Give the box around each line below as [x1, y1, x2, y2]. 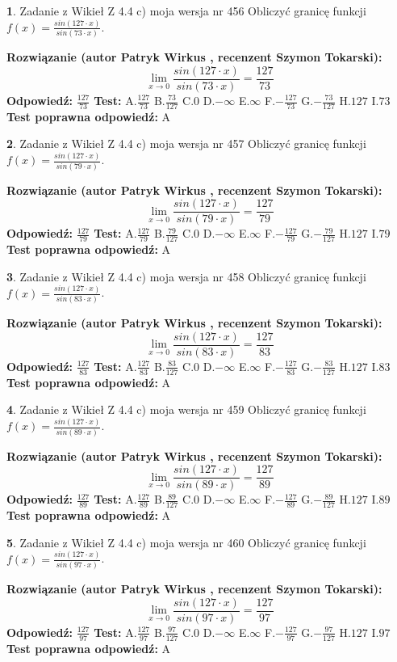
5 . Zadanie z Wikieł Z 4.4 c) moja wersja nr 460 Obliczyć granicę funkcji [6, 533, 366, 550]
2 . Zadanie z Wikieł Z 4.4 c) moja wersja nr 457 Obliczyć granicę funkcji [6, 135, 366, 152]
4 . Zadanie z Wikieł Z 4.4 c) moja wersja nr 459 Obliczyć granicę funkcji [6, 401, 366, 418]
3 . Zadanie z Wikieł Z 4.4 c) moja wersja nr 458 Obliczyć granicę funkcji [6, 268, 366, 285]
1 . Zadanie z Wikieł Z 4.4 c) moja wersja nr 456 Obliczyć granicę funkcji [6, 2, 366, 19]
